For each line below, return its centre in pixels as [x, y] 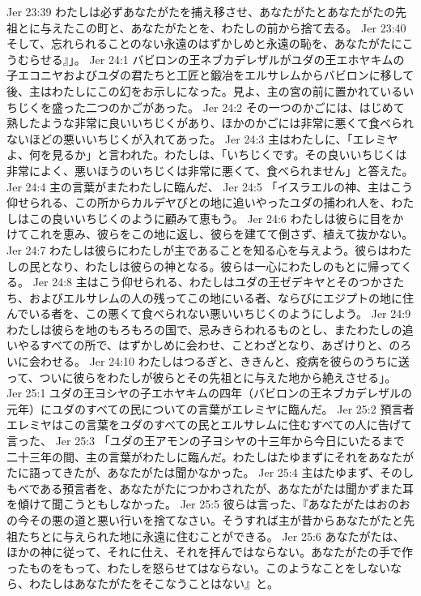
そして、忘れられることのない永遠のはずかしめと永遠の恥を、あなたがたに [204, 43]
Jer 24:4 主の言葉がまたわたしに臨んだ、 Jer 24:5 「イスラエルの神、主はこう [210, 186]
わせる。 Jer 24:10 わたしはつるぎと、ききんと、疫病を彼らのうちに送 [225, 361]
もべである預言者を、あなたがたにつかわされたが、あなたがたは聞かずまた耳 [210, 488]
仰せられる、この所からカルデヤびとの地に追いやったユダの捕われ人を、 [199, 202]
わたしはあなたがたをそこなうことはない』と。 [153, 583]
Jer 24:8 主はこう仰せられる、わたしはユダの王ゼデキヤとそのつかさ [213, 282]
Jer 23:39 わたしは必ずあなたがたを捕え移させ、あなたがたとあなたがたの [201, 11]
